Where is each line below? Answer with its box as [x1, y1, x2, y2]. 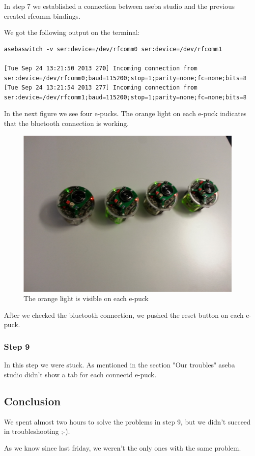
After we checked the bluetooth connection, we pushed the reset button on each [4, 309, 244, 320]
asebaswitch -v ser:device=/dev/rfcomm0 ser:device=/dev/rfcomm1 [4, 45, 222, 53]
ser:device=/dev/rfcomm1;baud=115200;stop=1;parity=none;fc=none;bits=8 [4, 93, 247, 101]
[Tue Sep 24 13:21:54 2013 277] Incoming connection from [4, 84, 198, 91]
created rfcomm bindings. [4, 10, 81, 21]
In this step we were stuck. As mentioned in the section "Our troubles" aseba [4, 360, 235, 370]
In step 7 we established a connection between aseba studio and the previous [4, 1, 235, 11]
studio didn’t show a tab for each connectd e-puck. [4, 369, 157, 379]
